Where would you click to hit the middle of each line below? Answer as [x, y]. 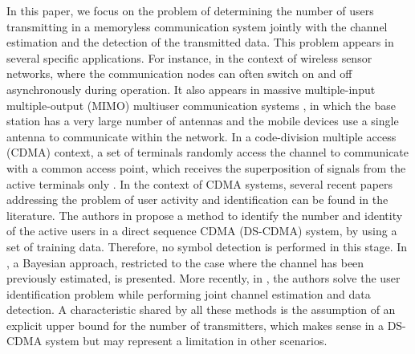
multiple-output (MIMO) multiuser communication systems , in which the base [201, 105]
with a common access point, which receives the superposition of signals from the [206, 167]
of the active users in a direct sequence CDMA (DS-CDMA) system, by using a [202, 231]
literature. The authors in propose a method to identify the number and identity [205, 215]
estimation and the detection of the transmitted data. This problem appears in [200, 42]
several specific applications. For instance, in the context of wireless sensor [189, 57]
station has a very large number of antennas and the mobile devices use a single [203, 121]
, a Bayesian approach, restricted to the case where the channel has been [185, 262]
